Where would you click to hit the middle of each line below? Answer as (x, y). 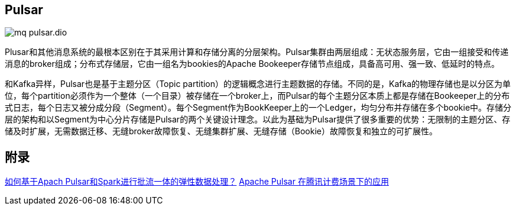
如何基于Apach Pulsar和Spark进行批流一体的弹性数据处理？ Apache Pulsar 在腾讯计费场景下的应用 (197, 182)
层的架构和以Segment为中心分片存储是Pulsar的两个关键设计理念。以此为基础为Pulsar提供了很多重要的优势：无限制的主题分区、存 (258, 119)
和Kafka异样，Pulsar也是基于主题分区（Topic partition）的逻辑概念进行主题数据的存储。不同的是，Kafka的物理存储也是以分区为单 (258, 84)
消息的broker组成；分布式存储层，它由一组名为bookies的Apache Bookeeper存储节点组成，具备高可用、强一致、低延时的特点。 (252, 64)
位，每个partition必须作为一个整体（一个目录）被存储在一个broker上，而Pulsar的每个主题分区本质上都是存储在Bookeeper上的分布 (257, 96)
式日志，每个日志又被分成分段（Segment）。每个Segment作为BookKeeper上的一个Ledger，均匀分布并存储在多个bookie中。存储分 (258, 108)
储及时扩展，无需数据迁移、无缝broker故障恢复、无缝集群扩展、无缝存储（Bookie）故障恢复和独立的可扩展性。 (221, 131)
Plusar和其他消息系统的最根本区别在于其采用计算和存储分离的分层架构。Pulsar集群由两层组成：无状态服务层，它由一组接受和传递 (257, 52)
